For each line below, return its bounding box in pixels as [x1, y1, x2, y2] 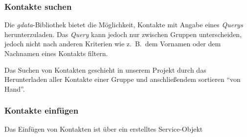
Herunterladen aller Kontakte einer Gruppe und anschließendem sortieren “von [4, 74, 241, 84]
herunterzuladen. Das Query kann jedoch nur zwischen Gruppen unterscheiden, [4, 29, 242, 39]
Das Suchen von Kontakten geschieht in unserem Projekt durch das [4, 64, 206, 75]
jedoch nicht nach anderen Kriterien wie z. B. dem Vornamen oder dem [4, 39, 221, 49]
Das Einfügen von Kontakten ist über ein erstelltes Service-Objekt [4, 123, 203, 134]
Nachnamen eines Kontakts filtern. [4, 48, 108, 58]
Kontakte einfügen [4, 104, 79, 117]
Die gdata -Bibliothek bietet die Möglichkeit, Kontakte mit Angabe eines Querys [4, 20, 243, 30]
